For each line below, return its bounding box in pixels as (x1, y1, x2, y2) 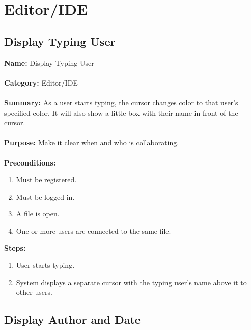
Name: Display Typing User (4, 57, 94, 68)
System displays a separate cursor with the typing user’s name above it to (16, 277, 247, 287)
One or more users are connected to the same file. (16, 225, 171, 236)
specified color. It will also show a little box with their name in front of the (4, 107, 238, 118)
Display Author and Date (4, 312, 141, 327)
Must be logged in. (16, 191, 75, 202)
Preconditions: (4, 157, 56, 168)
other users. (16, 287, 52, 297)
